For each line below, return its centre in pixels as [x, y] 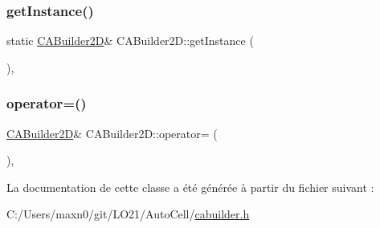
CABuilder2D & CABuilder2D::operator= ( [112, 133]
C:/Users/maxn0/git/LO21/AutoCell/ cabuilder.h [128, 214]
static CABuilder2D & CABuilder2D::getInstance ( [130, 41]
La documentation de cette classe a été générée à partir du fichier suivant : [190, 187]
